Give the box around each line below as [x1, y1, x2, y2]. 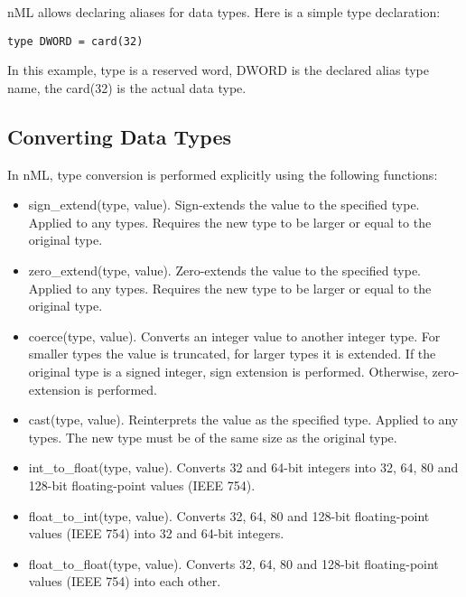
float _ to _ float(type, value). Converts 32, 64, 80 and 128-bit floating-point [28, 554, 439, 573]
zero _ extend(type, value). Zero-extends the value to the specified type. [28, 261, 422, 280]
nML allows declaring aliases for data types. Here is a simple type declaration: [7, 3, 441, 21]
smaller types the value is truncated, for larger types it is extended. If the [28, 344, 436, 363]
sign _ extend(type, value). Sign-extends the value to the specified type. [28, 195, 420, 214]
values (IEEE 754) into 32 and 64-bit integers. [28, 524, 284, 543]
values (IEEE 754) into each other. [28, 572, 221, 591]
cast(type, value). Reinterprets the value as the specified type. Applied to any [28, 410, 459, 429]
